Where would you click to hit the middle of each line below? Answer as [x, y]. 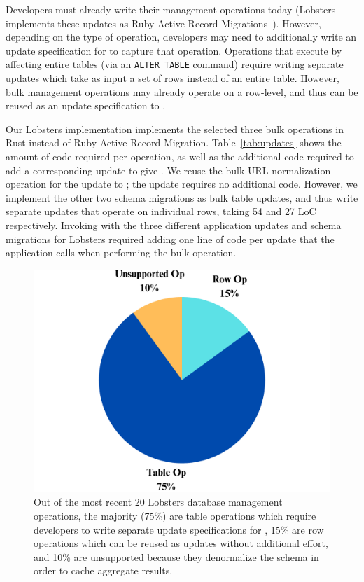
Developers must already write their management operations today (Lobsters [171, 9]
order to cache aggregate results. [103, 570]
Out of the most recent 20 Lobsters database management [158, 502]
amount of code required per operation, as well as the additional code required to [180, 156]
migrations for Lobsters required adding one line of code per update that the [170, 238]
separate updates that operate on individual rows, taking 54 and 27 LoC [161, 211]
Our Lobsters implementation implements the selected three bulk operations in [175, 129]
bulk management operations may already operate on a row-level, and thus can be [182, 91]
